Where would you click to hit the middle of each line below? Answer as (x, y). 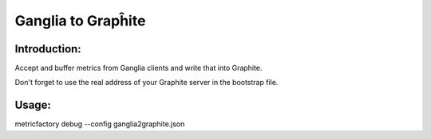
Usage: (33, 105)
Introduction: (48, 49)
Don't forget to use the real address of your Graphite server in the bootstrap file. (146, 83)
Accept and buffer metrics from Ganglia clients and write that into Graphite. (138, 68)
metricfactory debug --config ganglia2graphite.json (100, 124)
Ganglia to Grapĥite (80, 21)
